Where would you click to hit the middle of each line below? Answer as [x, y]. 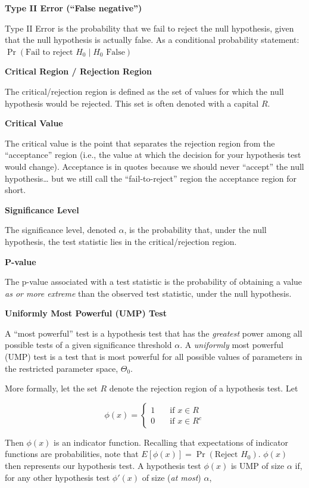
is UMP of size [257, 466]
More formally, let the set [51, 388]
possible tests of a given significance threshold [88, 345]
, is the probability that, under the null [195, 230]
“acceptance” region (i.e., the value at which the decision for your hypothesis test [153, 155]
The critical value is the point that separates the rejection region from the [140, 143]
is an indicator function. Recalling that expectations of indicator [171, 442]
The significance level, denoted [60, 230]
